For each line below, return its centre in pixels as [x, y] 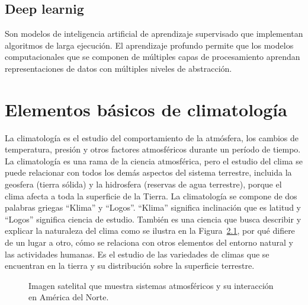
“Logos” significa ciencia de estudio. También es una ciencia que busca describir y [153, 219]
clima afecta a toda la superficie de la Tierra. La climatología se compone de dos [151, 196]
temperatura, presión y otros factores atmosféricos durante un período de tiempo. [153, 149]
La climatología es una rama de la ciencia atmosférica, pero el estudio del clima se [154, 161]
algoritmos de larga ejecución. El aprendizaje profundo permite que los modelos [149, 45]
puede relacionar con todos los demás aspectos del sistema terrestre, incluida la [148, 172]
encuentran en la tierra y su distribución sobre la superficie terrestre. [130, 266]
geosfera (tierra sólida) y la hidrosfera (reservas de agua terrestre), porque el [143, 184]
